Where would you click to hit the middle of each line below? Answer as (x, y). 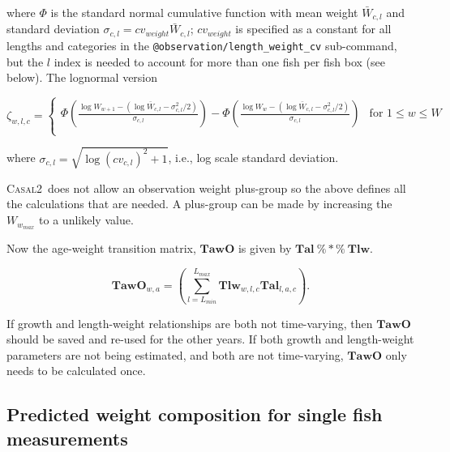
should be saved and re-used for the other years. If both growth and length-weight (210, 339)
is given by (265, 247)
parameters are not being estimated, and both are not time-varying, (175, 354)
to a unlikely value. (86, 220)
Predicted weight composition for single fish (195, 414)
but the (25, 61)
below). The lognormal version (82, 77)
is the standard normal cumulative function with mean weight (204, 12)
